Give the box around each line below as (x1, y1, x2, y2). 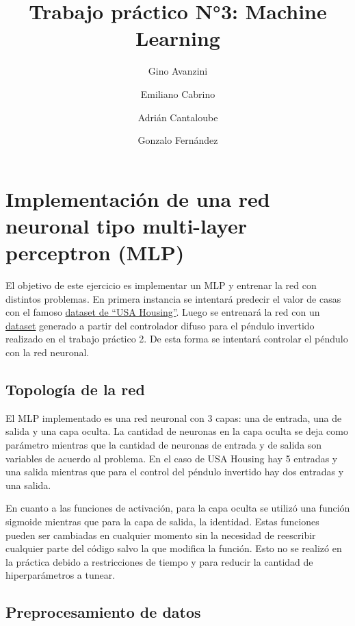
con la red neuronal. (5, 345, 90, 359)
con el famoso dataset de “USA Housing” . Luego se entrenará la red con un (5, 305, 320, 319)
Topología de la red (5, 378, 145, 399)
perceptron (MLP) (5, 238, 185, 266)
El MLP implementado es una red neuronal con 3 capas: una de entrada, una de (5, 410, 342, 425)
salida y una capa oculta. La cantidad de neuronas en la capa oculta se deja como (5, 424, 348, 438)
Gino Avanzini (148, 64, 208, 78)
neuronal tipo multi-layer (5, 211, 247, 239)
